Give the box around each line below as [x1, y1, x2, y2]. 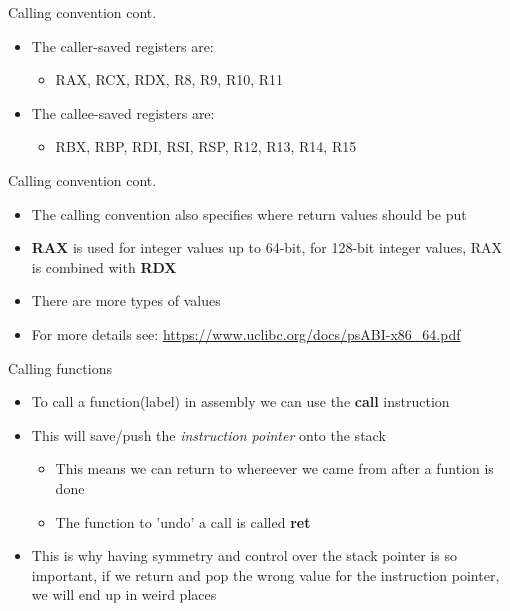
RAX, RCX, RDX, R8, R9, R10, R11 [55, 69, 284, 90]
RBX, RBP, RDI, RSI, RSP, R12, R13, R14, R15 [55, 136, 357, 157]
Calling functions [8, 357, 112, 378]
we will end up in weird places [31, 584, 217, 605]
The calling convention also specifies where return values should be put [31, 203, 467, 224]
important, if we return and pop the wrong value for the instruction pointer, [31, 564, 500, 585]
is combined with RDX [31, 256, 177, 277]
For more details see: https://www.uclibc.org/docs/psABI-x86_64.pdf [31, 323, 461, 344]
